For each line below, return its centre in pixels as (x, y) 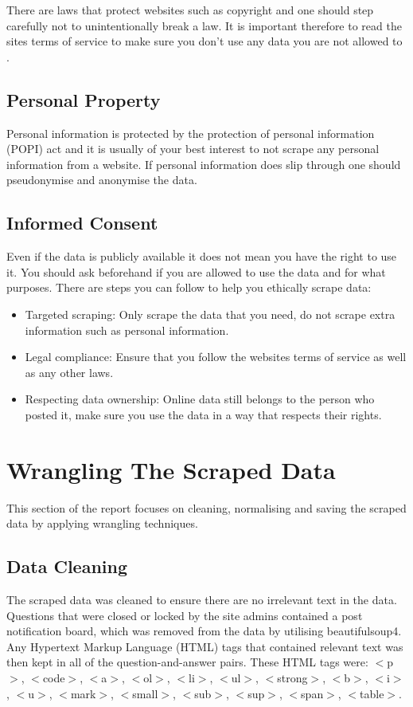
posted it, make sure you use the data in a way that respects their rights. (203, 414)
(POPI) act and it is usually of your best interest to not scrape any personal (193, 149)
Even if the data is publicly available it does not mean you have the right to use (202, 256)
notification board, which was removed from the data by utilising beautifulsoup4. (204, 631)
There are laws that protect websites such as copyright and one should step (190, 10)
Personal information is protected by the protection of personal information (191, 133)
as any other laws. (69, 372)
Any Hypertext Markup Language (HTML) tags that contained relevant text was (205, 646)
